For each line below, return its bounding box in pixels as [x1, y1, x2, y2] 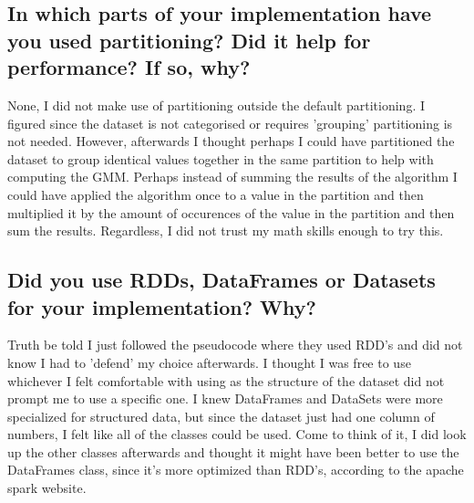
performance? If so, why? [7, 53, 251, 81]
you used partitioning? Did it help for [7, 26, 371, 54]
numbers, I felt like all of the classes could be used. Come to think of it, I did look [7, 424, 467, 444]
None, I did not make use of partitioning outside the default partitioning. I [7, 95, 426, 114]
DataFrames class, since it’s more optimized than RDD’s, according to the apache [7, 460, 464, 479]
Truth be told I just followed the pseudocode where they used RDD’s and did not [7, 335, 463, 354]
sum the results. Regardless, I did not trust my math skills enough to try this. [7, 221, 444, 240]
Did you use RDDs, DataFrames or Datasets [7, 266, 436, 294]
